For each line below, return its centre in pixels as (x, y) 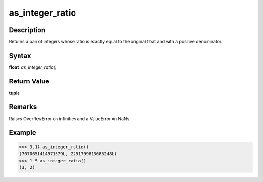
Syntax (20, 55)
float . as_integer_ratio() (33, 67)
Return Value (29, 81)
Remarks (23, 107)
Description (27, 30)
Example (22, 132)
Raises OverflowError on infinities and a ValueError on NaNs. (70, 118)
